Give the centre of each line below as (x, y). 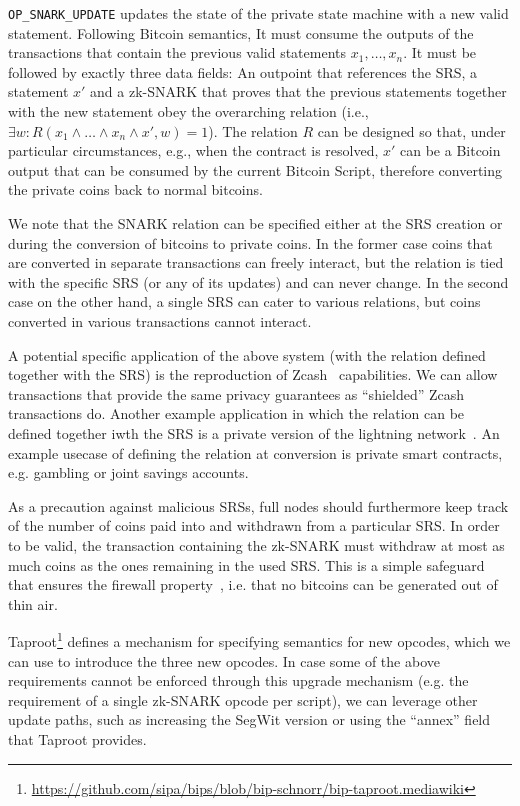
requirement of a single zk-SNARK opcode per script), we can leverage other (243, 699)
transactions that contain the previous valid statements (177, 52)
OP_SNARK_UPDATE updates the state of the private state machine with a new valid (258, 13)
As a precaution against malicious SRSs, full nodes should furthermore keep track (258, 505)
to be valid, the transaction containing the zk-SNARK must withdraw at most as (256, 544)
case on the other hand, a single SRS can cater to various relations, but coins (244, 301)
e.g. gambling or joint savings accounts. (128, 472)
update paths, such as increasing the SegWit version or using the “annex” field (249, 719)
